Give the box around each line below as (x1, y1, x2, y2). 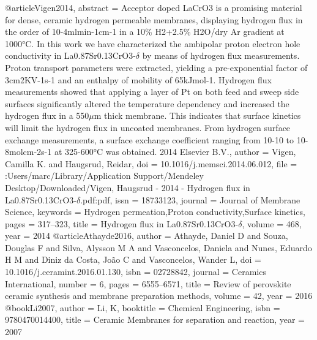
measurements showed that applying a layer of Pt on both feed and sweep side (5, 85, 299, 98)
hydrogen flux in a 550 (5, 109, 89, 122)
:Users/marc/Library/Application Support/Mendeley (5, 169, 204, 182)
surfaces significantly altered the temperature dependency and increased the (5, 97, 289, 110)
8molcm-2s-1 (5, 145, 52, 158)
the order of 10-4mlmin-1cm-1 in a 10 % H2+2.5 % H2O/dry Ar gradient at (5, 25, 285, 38)
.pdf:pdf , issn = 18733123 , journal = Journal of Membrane (80, 193, 300, 206)
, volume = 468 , (242, 217, 302, 230)
